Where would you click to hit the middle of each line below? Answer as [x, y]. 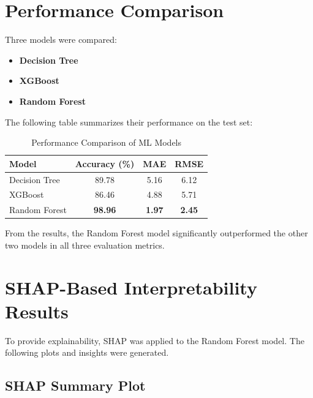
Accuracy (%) [105, 163]
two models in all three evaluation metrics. [85, 245]
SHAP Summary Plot [75, 385]
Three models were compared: [61, 39]
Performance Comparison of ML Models [107, 142]
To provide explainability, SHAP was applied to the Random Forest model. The [155, 340]
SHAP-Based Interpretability [131, 287]
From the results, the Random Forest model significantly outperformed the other [156, 233]
